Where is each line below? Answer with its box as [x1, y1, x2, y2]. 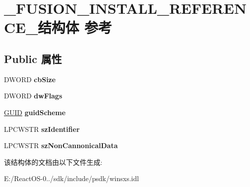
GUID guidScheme [4, 107, 66, 117]
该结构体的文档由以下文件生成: [4, 156, 102, 167]
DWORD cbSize [4, 74, 56, 84]
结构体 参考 [37, 17, 112, 37]
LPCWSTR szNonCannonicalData [4, 140, 118, 151]
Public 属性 [4, 51, 62, 66]
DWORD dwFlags [4, 91, 62, 101]
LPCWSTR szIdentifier [4, 124, 80, 134]
